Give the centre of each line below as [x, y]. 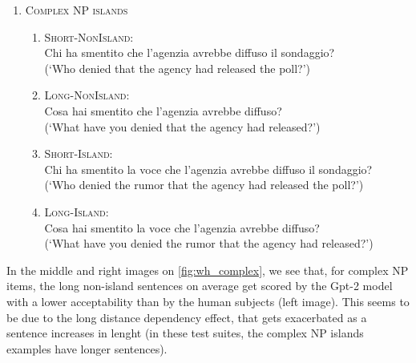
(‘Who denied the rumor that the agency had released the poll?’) [204, 185]
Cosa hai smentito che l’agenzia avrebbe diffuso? [163, 110]
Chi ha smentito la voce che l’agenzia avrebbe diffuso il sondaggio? [208, 169]
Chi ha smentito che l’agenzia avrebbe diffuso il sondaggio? [190, 52]
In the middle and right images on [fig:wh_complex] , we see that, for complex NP [208, 270]
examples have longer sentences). [87, 348]
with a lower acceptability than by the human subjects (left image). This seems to [208, 301]
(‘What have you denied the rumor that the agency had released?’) [209, 243]
